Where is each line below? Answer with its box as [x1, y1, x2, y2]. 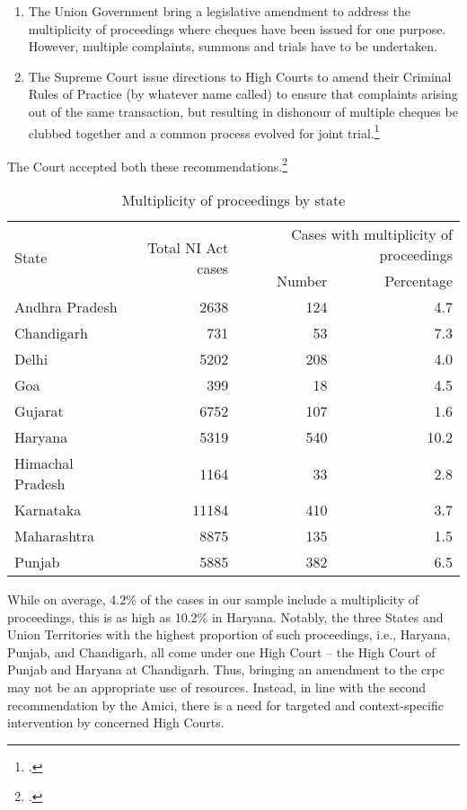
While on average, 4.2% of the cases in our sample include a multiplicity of [7, 590, 419, 609]
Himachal [14, 453, 74, 474]
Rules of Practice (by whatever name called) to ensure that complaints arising [28, 84, 458, 103]
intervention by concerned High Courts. [7, 713, 225, 732]
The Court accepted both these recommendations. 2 [7, 154, 288, 175]
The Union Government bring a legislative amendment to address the [28, 2, 410, 20]
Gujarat [14, 401, 64, 422]
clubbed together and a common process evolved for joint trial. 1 [28, 120, 380, 142]
